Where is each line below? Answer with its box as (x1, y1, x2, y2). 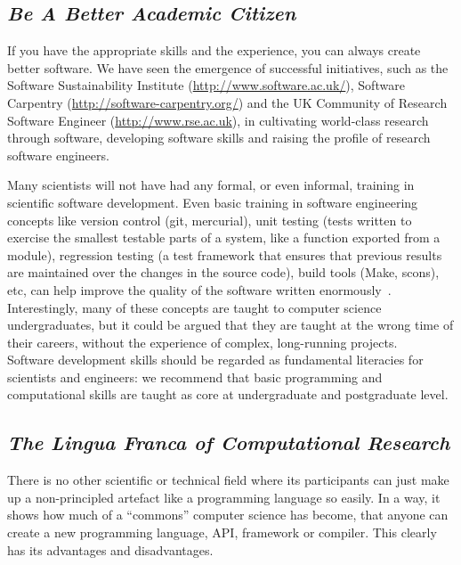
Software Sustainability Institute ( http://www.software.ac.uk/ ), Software (7, 76, 405, 94)
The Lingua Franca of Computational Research (7, 429, 450, 456)
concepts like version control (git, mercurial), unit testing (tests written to (7, 210, 412, 229)
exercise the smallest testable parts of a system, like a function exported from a (7, 228, 441, 247)
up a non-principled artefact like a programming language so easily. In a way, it (7, 487, 441, 506)
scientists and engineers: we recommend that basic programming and (7, 367, 383, 386)
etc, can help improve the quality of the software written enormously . (7, 280, 392, 299)
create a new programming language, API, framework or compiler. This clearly (7, 523, 437, 542)
